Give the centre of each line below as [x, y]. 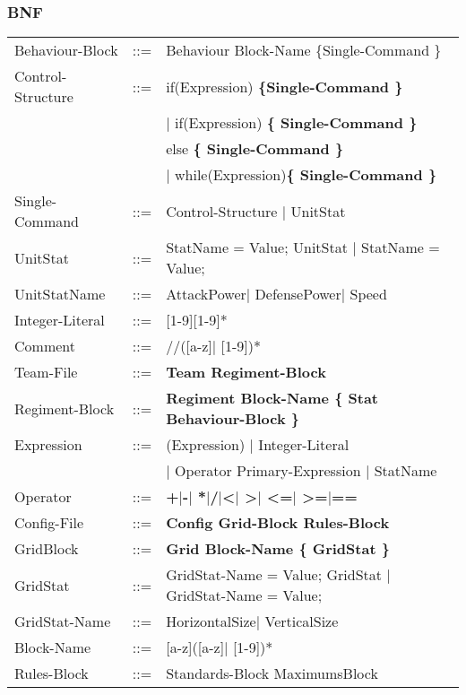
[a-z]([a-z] [195, 647]
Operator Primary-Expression [268, 471]
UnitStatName [60, 294]
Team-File [46, 372]
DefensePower [298, 294]
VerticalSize [302, 621]
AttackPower [206, 294]
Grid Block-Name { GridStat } [278, 549]
